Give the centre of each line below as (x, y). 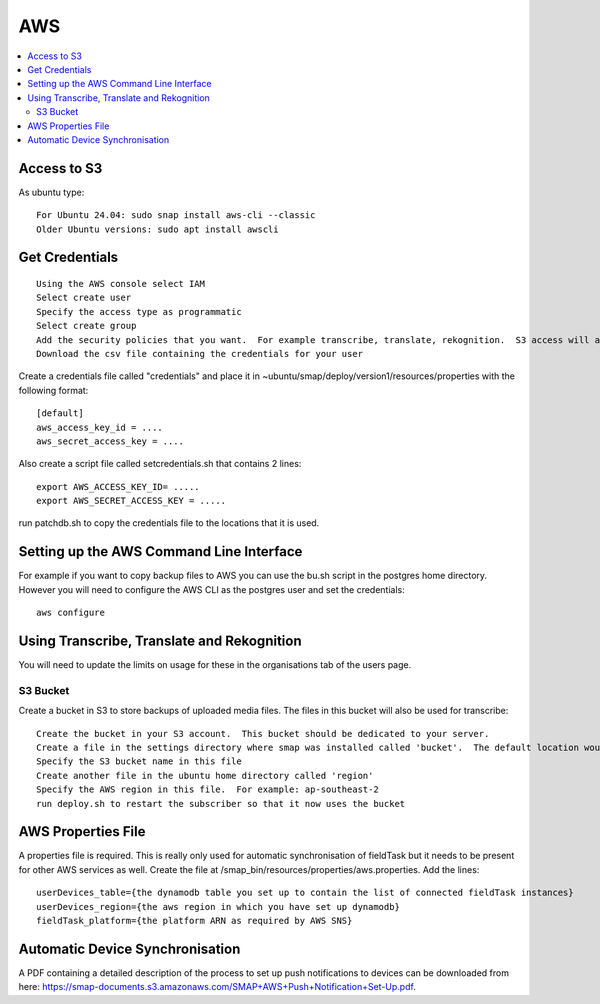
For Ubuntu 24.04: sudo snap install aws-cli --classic (176, 215)
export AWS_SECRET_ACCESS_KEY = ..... (131, 501)
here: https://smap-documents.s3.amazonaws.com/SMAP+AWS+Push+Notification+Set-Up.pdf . (217, 987)
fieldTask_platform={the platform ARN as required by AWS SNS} (194, 920)
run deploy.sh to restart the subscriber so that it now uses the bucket (221, 803)
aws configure (70, 613)
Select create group (86, 326)
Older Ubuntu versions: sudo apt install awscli (157, 229)
